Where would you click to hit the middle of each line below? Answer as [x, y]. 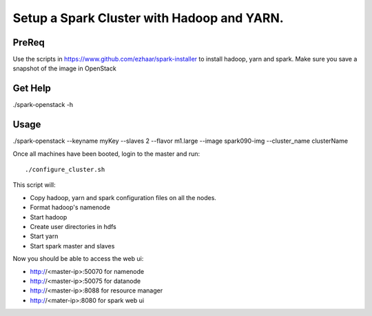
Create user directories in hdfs [73, 227]
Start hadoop [49, 217]
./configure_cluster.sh [65, 170]
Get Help [32, 89]
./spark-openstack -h [43, 105]
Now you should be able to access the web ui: [78, 259]
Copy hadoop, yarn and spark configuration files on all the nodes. [123, 197]
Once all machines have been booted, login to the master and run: [106, 154]
